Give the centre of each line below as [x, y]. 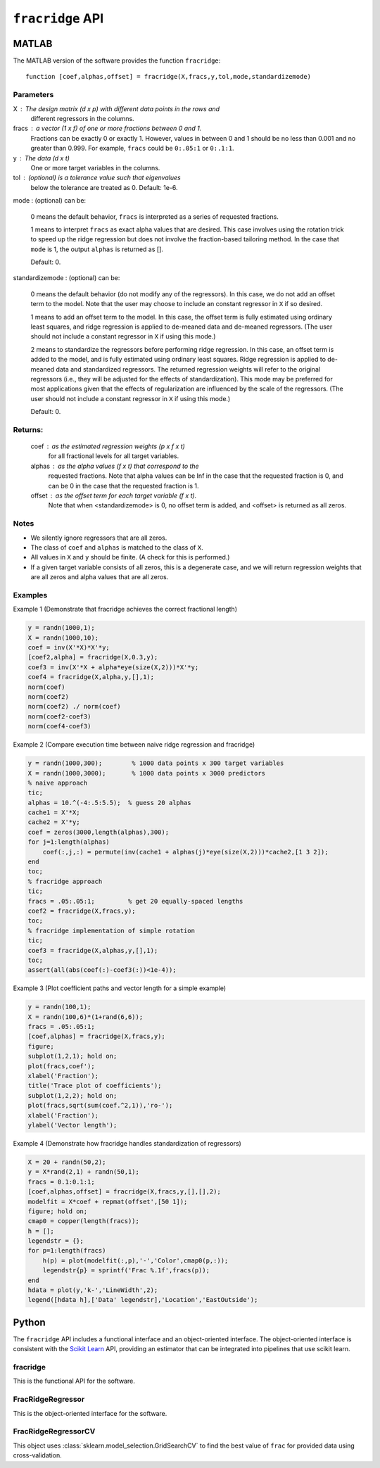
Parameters [33, 95]
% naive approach [58, 783]
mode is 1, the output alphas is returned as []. [97, 249]
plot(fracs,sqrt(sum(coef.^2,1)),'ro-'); [100, 1106]
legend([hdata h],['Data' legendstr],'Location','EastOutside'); [143, 1300]
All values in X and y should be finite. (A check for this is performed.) [130, 557]
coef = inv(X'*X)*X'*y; [69, 648]
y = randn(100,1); [59, 1007]
